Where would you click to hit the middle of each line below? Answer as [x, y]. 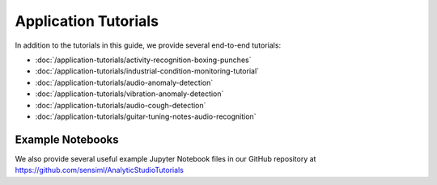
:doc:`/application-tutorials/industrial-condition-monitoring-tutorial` [147, 71]
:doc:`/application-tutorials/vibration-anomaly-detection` [129, 94]
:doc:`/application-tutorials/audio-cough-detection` [121, 105]
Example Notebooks [67, 139]
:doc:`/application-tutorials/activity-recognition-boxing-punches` [143, 60]
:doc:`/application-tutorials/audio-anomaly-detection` [124, 82]
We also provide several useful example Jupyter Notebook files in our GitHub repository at [165, 158]
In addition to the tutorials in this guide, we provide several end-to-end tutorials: [148, 45]
